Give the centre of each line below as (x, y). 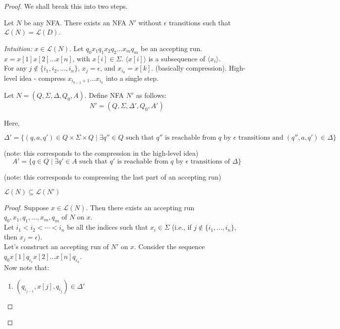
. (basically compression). (189, 68)
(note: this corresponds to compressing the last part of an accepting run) (113, 177)
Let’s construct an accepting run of (56, 247)
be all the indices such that (107, 227)
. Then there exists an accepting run (140, 207)
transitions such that (200, 22)
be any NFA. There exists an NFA (75, 22)
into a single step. (132, 78)
